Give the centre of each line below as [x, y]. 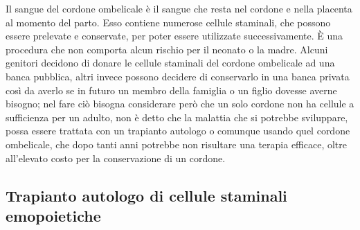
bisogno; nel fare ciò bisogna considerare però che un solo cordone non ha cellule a [180, 104]
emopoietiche [53, 215]
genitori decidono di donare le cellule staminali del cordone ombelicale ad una [170, 63]
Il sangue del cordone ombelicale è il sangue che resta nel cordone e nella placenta [179, 8]
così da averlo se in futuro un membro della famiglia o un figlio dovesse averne [171, 90]
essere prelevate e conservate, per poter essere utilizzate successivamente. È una [174, 36]
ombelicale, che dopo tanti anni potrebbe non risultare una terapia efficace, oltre [177, 144]
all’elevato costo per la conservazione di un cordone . [116, 158]
